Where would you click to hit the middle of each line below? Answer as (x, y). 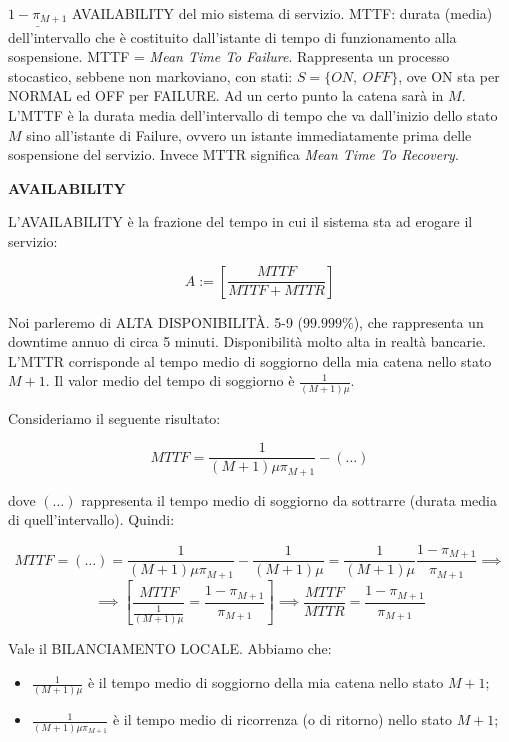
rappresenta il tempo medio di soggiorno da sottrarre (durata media (289, 499)
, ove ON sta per (449, 75)
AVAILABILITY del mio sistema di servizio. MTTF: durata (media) (282, 13)
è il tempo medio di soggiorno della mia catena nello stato (265, 682)
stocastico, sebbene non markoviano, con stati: (150, 75)
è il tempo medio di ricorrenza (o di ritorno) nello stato (282, 719)
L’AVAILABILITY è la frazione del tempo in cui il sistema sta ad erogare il (240, 221)
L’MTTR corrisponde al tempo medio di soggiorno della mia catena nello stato (250, 360)
